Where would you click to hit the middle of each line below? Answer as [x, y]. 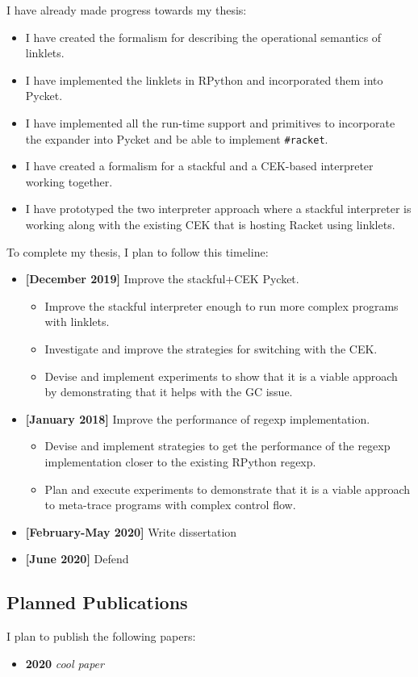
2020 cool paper [65, 663]
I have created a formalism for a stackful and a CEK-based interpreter [199, 166]
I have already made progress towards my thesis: [127, 10]
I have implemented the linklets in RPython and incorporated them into [204, 79]
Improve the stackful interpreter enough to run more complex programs [222, 305]
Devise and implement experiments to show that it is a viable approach [221, 376]
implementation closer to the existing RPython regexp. [180, 461]
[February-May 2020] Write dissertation [131, 531]
